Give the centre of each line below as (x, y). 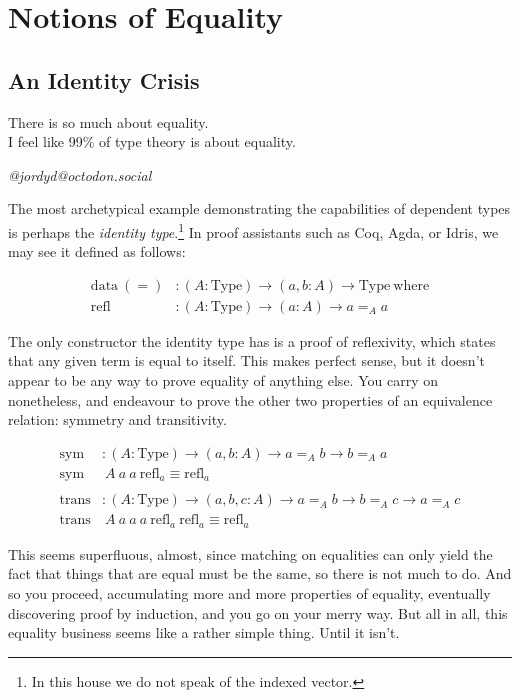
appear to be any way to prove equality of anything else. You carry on (223, 380)
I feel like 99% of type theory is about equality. (152, 141)
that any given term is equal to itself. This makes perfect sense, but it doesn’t (246, 360)
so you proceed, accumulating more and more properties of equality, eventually (249, 593)
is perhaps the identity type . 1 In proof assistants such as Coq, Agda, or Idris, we (253, 230)
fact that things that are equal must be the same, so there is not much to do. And (260, 573)
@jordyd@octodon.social (80, 174)
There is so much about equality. (108, 121)
